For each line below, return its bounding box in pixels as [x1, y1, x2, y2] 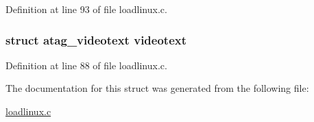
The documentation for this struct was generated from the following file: [5, 81, 309, 95]
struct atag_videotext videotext [5, 31, 187, 48]
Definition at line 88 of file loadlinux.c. [5, 58, 167, 72]
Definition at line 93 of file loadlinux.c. [5, 2, 167, 16]
